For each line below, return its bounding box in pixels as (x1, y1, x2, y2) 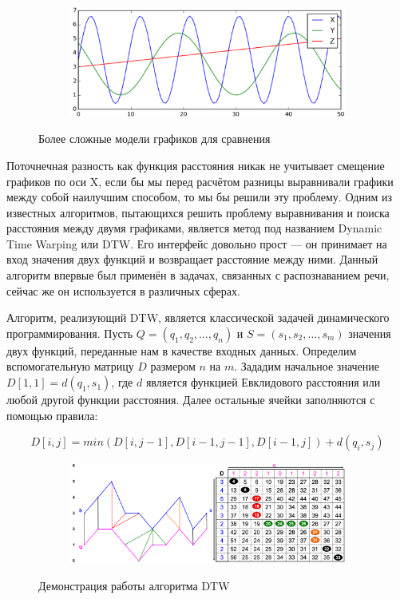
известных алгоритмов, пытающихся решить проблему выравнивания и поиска (6, 204, 390, 220)
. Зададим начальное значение (234, 358, 379, 375)
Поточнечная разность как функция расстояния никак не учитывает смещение (6, 157, 385, 173)
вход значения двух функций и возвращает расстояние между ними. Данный (6, 251, 378, 268)
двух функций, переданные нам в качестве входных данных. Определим (6, 342, 357, 359)
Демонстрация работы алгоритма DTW (38, 577, 230, 593)
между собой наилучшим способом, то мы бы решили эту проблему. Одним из (6, 188, 392, 205)
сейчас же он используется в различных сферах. (6, 282, 240, 299)
